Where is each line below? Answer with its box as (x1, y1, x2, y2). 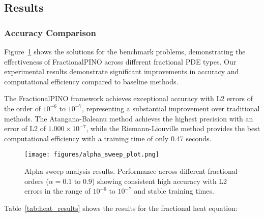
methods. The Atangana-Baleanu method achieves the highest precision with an (4, 113, 253, 123)
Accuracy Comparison (4, 26, 96, 39)
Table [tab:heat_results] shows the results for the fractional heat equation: (4, 202, 238, 213)
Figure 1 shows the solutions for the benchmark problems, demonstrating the (4, 46, 246, 56)
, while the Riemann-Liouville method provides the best (86, 123, 260, 134)
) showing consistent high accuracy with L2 (92, 175, 227, 186)
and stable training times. (134, 185, 214, 196)
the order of (4, 103, 41, 113)
